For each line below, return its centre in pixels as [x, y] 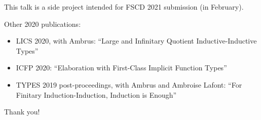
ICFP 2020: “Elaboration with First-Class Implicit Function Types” [121, 68]
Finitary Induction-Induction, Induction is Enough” [96, 94]
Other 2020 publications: [43, 24]
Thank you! [22, 112]
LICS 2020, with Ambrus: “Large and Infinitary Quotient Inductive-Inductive [136, 41]
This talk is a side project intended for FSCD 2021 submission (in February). [124, 7]
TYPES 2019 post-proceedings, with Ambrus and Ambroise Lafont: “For [129, 84]
